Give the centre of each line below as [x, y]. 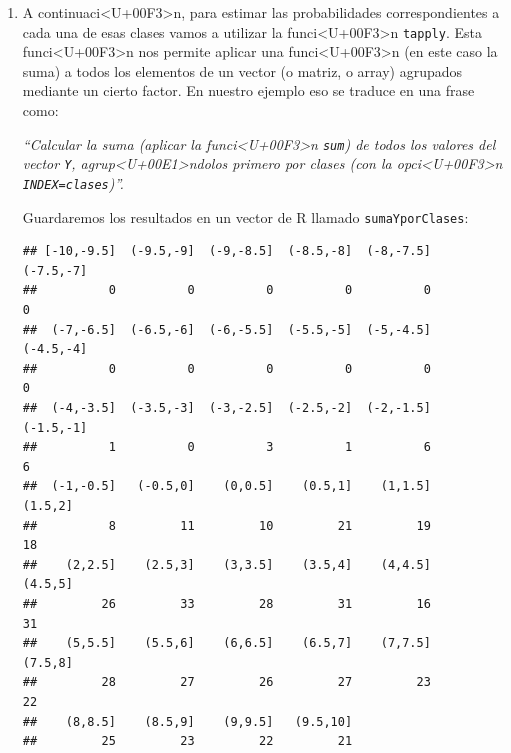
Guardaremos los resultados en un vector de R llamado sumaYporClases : [245, 216]
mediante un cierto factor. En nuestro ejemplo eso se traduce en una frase [248, 90]
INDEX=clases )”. [73, 182]
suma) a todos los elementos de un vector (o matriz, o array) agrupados [242, 70]
